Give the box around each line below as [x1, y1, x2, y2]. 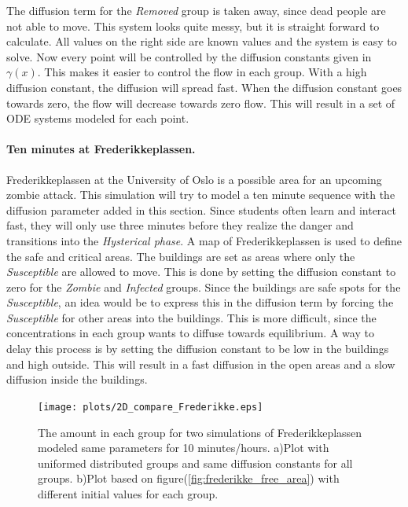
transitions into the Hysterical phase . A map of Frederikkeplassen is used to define [6, 232, 402, 248]
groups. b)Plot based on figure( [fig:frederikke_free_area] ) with [38, 470, 340, 487]
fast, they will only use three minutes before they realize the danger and [6, 217, 354, 233]
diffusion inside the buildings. [6, 371, 148, 388]
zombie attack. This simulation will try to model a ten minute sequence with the [6, 186, 395, 203]
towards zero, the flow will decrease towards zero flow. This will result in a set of [6, 94, 395, 111]
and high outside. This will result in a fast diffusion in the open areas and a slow [6, 355, 395, 372]
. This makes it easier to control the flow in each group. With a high [37, 64, 367, 80]
